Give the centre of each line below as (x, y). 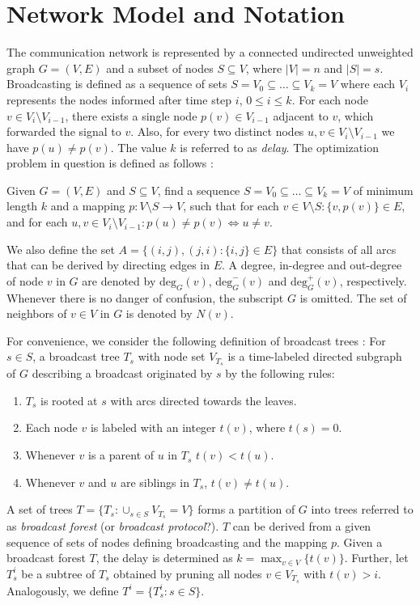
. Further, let (376, 558)
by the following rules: (280, 373)
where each (368, 84)
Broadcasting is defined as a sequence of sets (117, 84)
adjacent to (301, 115)
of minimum (383, 190)
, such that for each (231, 206)
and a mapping (88, 206)
